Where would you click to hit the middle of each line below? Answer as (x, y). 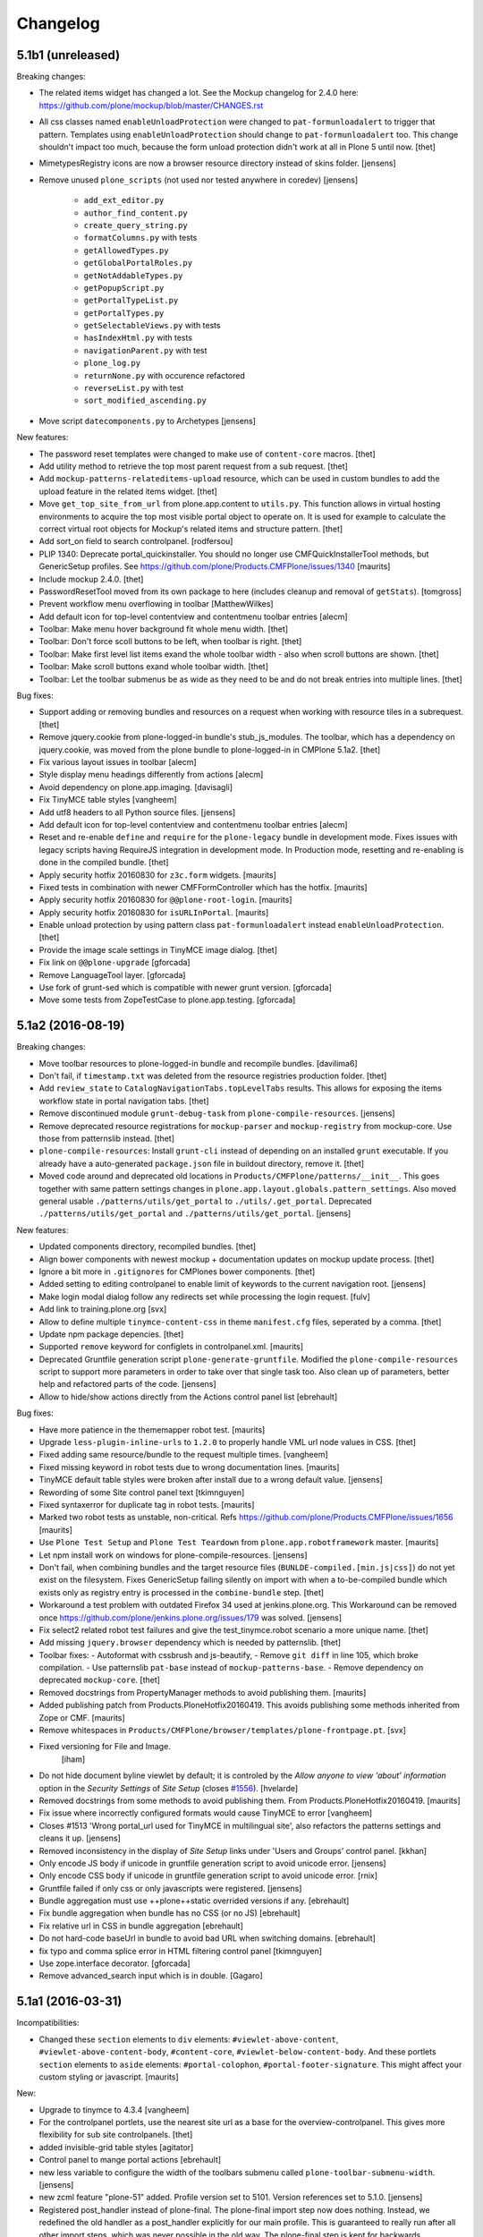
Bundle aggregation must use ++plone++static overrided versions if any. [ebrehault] (194, 1901)
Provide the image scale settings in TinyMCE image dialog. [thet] (158, 949)
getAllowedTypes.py (126, 250)
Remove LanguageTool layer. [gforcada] (112, 974)
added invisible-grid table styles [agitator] (116, 2147)
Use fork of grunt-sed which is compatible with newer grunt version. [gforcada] (186, 988)
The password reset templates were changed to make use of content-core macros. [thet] (207, 454)
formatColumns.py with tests (140, 238)
